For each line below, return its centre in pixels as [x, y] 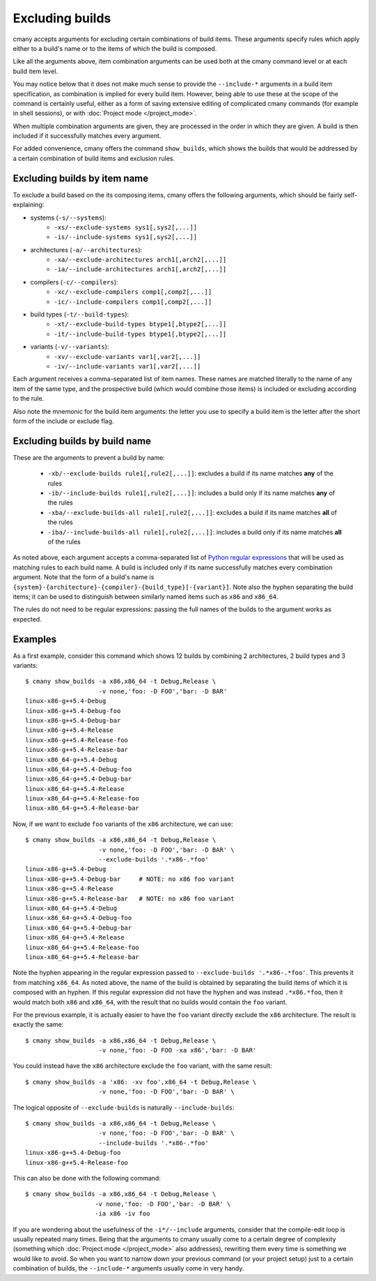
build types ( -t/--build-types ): [80, 314]
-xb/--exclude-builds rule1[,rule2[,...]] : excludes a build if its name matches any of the [191, 473]
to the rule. [29, 399]
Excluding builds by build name [82, 441]
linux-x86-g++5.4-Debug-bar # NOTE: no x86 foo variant [130, 879]
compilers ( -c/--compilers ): [74, 282]
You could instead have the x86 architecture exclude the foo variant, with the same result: [142, 1066]
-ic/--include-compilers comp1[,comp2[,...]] [133, 302]
